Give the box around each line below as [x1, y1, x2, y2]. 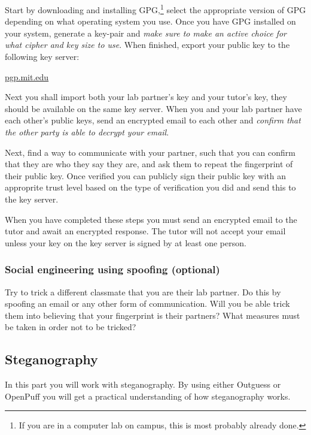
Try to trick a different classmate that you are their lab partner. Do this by [5, 285, 281, 298]
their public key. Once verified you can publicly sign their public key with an [5, 169, 286, 182]
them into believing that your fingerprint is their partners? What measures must [5, 309, 300, 321]
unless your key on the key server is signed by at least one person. [5, 236, 246, 249]
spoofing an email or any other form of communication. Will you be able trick [5, 297, 290, 310]
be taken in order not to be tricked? [5, 321, 136, 333]
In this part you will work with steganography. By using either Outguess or [5, 378, 281, 391]
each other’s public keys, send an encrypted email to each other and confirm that [5, 114, 301, 126]
